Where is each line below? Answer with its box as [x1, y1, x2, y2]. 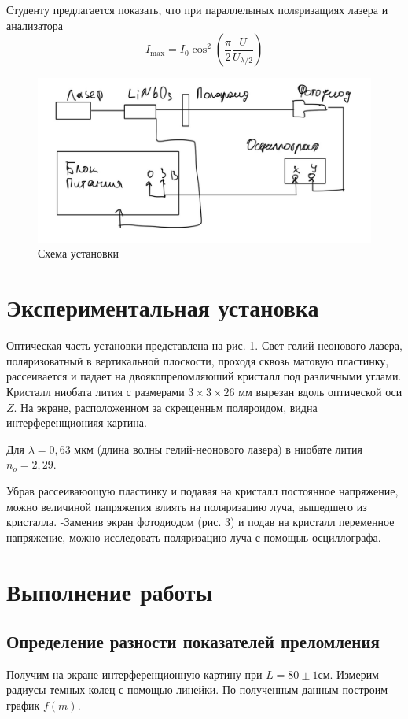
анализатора [6, 17, 64, 33]
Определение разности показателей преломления [6, 629, 380, 654]
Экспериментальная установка [6, 291, 319, 324]
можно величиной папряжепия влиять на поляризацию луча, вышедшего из [6, 498, 367, 514]
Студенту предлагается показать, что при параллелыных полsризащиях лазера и [6, 2, 388, 17]
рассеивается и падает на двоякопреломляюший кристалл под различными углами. [6, 368, 402, 384]
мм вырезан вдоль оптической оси [238, 383, 402, 399]
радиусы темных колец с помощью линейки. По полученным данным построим [6, 681, 388, 698]
